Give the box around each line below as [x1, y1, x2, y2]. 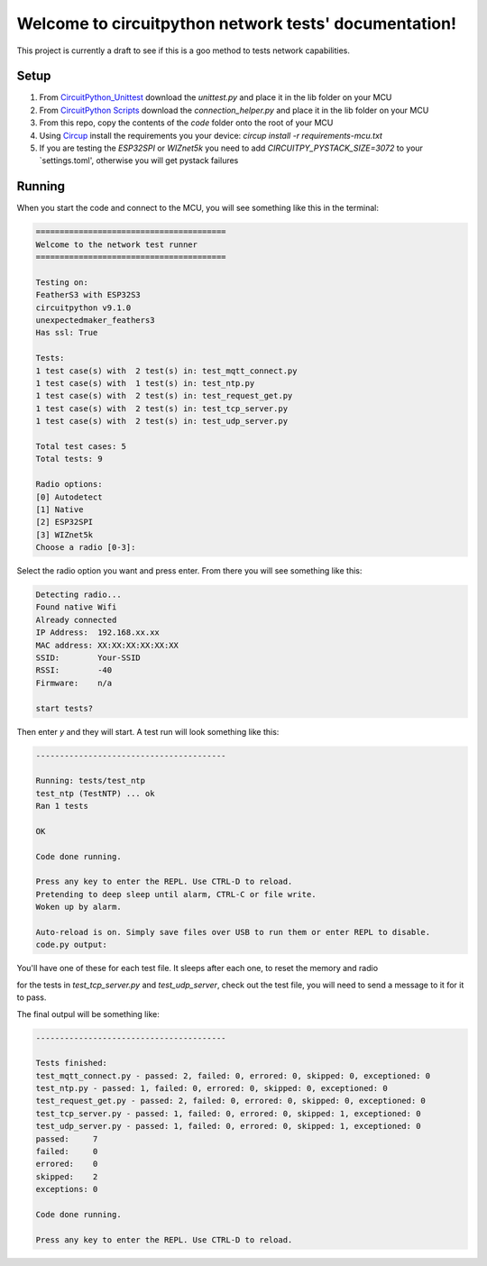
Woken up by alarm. [35, 902, 122, 913]
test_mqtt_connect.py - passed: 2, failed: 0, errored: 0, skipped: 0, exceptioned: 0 [35, 1070, 431, 1081]
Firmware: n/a [35, 677, 113, 688]
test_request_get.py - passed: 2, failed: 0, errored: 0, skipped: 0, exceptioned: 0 [35, 1096, 426, 1106]
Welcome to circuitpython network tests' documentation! [16, 14, 457, 33]
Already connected [35, 614, 117, 625]
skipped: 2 [35, 1171, 98, 1181]
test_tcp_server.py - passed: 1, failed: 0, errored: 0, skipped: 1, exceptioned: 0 [35, 1108, 421, 1118]
